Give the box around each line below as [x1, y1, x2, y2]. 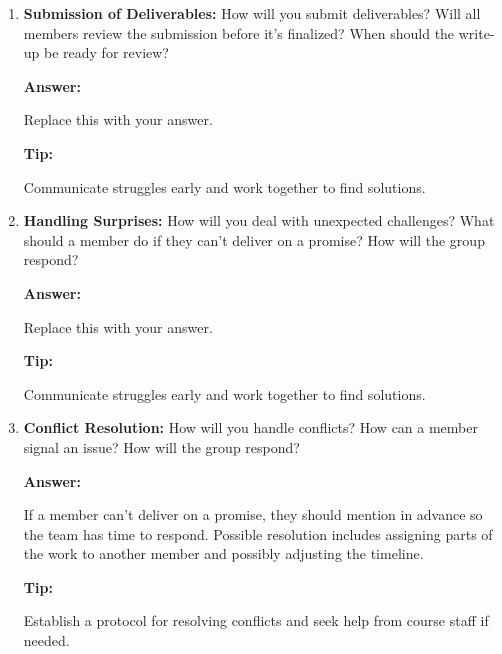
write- [458, 22, 495, 43]
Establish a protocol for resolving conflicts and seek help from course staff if [23, 610, 489, 631]
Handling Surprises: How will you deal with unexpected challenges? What [23, 210, 495, 231]
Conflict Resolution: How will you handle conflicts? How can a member [23, 417, 478, 438]
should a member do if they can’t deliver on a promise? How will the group [23, 229, 485, 250]
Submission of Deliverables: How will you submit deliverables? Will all [23, 3, 481, 23]
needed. [23, 630, 70, 651]
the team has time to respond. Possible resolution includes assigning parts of [23, 523, 493, 544]
